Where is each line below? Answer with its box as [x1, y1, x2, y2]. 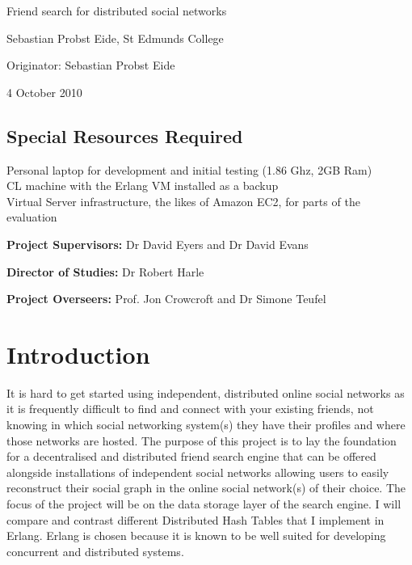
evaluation [6, 209, 57, 226]
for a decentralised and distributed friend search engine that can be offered [6, 448, 376, 465]
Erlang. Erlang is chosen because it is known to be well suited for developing [6, 527, 386, 544]
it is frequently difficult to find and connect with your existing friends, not [6, 400, 374, 417]
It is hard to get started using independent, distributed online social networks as [6, 384, 405, 401]
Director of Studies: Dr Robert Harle [6, 263, 204, 280]
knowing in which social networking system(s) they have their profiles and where [6, 416, 406, 433]
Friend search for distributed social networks [6, 2, 227, 19]
